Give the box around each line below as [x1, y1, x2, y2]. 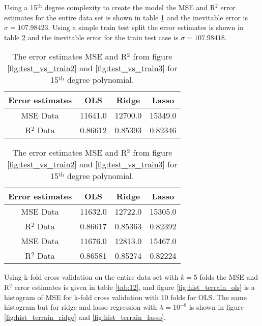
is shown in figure [189, 302, 244, 312]
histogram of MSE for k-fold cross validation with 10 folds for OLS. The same [4, 291, 247, 302]
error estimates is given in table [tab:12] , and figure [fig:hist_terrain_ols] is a [14, 281, 255, 292]
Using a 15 [4, 2, 38, 12]
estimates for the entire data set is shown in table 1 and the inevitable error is [4, 12, 248, 22]
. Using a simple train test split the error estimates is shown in [48, 22, 244, 33]
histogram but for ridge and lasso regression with [4, 302, 157, 312]
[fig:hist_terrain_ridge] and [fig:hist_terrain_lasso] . [4, 311, 166, 322]
